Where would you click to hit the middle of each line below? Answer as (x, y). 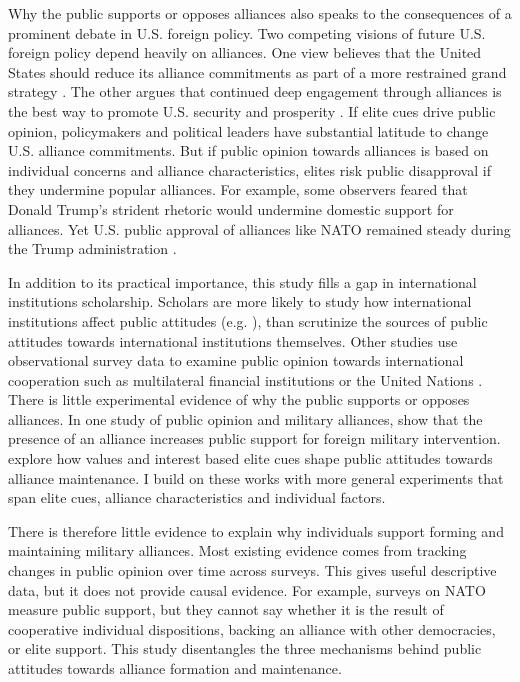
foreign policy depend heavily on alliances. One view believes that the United (245, 52)
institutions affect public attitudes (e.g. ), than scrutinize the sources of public (248, 320)
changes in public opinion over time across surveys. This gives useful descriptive (252, 570)
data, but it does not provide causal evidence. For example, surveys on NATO (247, 589)
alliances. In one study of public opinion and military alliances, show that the (245, 418)
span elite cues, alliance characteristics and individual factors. (197, 497)
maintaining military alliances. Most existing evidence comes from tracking (237, 550)
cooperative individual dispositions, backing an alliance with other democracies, (252, 628)
